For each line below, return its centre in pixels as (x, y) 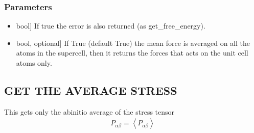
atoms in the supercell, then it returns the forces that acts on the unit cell (132, 53)
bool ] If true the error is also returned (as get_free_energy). (111, 26)
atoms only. (34, 63)
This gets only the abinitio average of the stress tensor (89, 111)
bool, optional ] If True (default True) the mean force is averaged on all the (133, 43)
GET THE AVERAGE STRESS (91, 90)
